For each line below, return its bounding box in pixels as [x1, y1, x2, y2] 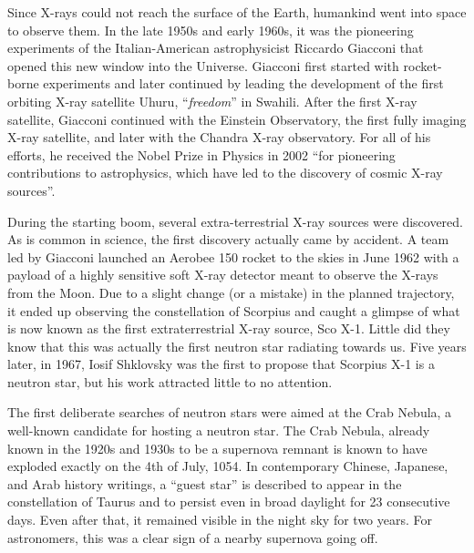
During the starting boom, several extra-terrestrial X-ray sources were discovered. [7, 211, 463, 230]
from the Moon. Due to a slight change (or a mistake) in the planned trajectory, [7, 282, 455, 302]
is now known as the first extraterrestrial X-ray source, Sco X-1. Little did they [7, 319, 450, 338]
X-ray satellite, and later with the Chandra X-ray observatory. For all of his [7, 128, 431, 147]
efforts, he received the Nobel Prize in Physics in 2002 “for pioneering [7, 145, 396, 164]
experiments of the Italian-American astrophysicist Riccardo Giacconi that [7, 38, 424, 57]
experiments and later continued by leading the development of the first [43, 74, 444, 93]
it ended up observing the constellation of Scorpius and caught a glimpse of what [7, 301, 460, 320]
